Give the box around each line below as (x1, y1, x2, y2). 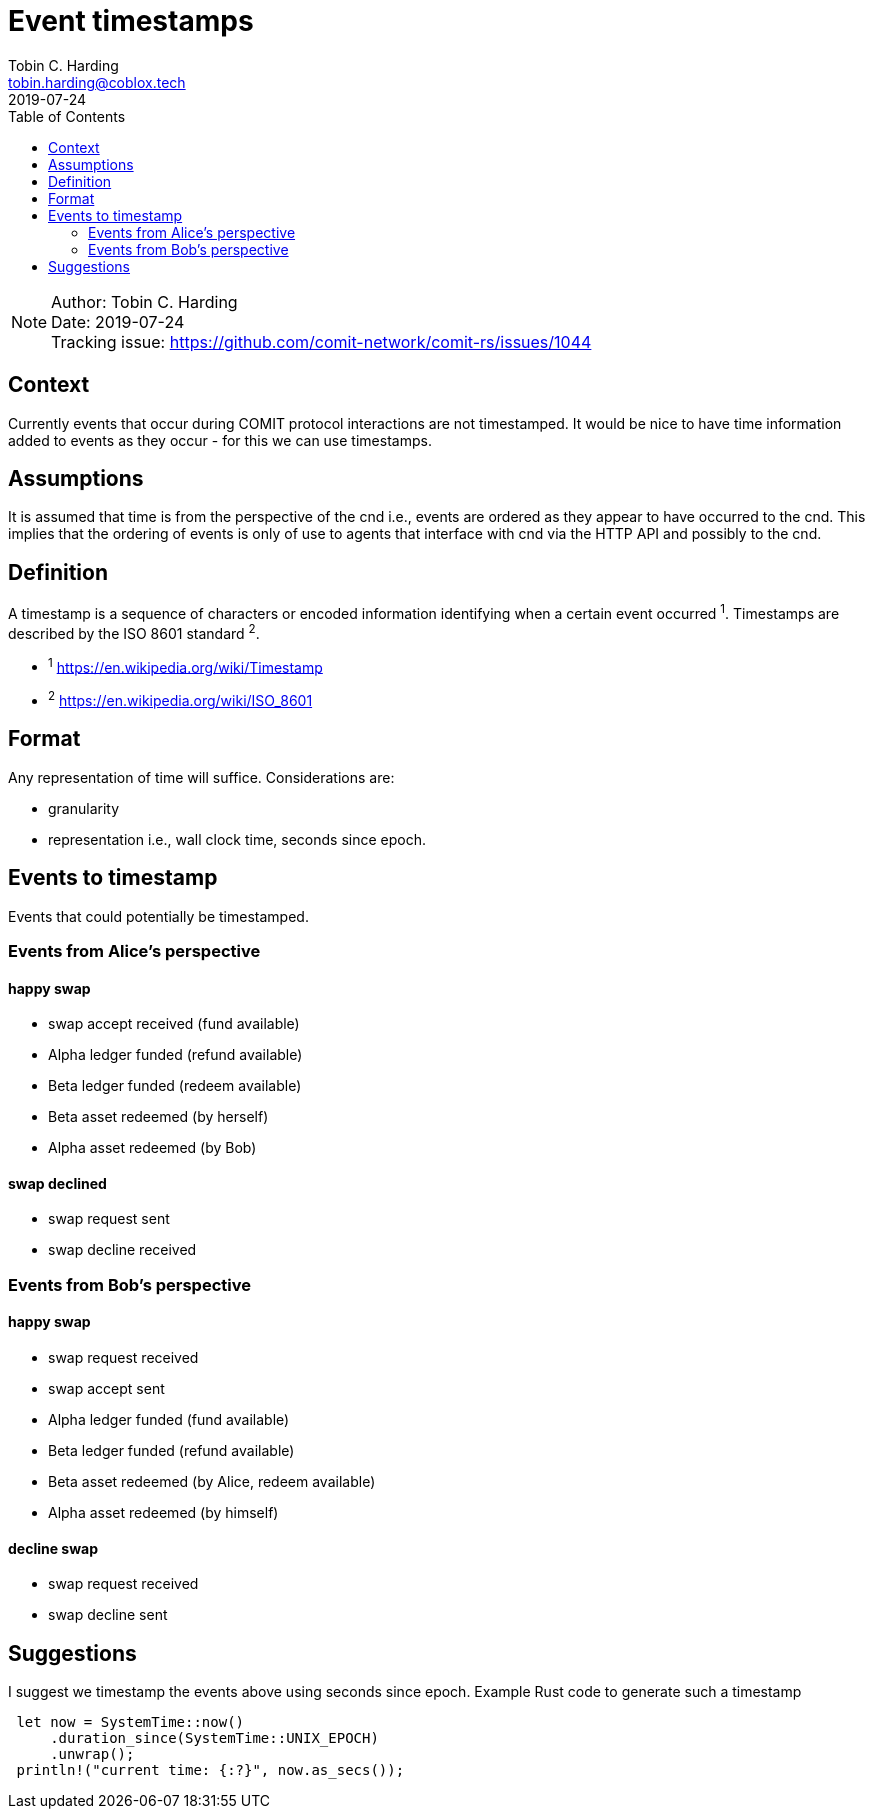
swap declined (8, 1174, 107, 1192)
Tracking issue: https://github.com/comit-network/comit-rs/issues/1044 (51, 331, 592, 352)
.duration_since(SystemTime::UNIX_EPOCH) (50, 1730, 379, 1747)
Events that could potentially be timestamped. (8, 907, 309, 925)
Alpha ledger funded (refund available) (48, 1046, 303, 1064)
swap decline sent (48, 1606, 168, 1624)
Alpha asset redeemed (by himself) (48, 1504, 279, 1521)
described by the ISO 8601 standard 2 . (8, 621, 260, 642)
